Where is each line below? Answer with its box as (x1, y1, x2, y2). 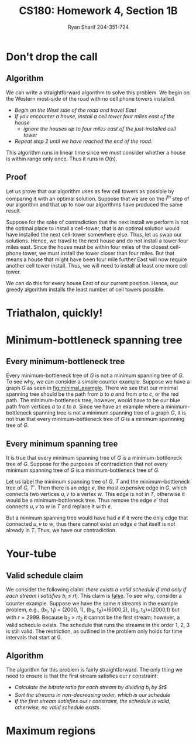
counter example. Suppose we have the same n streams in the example (6, 600, 178, 607)
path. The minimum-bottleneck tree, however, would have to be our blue (6, 397, 180, 404)
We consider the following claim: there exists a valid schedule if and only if (6, 586, 187, 593)
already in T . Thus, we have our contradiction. (6, 527, 117, 534)
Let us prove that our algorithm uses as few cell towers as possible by (6, 187, 174, 194)
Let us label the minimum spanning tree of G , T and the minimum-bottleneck (6, 478, 190, 485)
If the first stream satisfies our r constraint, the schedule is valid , (14, 698, 171, 705)
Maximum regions (6, 724, 96, 738)
